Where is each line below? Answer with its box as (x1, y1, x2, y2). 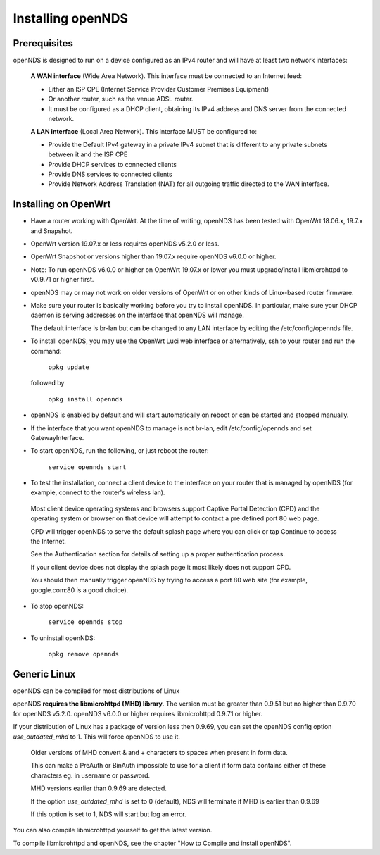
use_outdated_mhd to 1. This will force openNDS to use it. (13, 732, 181, 741)
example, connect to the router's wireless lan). (30, 488, 165, 497)
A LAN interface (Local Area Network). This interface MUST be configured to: (30, 127, 257, 136)
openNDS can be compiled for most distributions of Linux (13, 687, 180, 695)
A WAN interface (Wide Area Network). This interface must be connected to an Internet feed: (30, 72, 303, 80)
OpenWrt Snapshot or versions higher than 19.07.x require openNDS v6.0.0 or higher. (30, 252, 277, 261)
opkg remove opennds (48, 650, 120, 659)
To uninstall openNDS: (30, 634, 96, 642)
